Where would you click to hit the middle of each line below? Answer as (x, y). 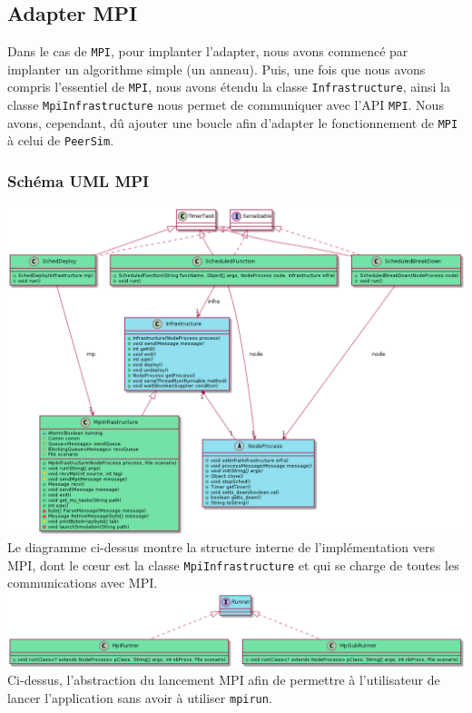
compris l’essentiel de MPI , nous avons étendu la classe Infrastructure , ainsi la (229, 87)
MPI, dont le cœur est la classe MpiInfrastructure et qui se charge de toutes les (233, 564)
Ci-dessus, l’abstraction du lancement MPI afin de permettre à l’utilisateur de (224, 680)
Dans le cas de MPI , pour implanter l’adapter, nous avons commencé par (208, 51)
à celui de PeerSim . (61, 140)
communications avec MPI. (83, 583)
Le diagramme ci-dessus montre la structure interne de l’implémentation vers (221, 547)
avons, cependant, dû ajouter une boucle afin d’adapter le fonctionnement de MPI (233, 122)
